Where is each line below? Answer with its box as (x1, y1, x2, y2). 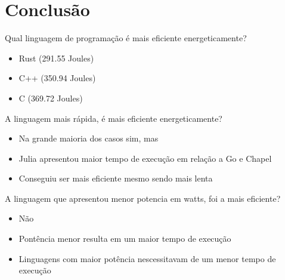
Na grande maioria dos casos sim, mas (18, 132, 159, 144)
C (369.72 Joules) (18, 91, 83, 104)
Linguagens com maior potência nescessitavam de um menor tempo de (18, 252, 276, 264)
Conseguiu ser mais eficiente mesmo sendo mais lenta (18, 172, 213, 184)
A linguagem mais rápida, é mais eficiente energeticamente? (5, 112, 222, 124)
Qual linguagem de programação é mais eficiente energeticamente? (5, 32, 247, 44)
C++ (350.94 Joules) (18, 72, 96, 84)
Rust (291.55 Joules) (18, 51, 94, 64)
